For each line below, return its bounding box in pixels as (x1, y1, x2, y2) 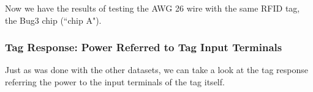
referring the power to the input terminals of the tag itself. (5, 76, 225, 88)
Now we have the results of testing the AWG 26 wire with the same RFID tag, (5, 2, 300, 14)
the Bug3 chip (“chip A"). (5, 13, 102, 26)
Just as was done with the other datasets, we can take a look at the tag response (5, 63, 309, 76)
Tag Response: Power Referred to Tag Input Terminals (5, 40, 282, 55)
